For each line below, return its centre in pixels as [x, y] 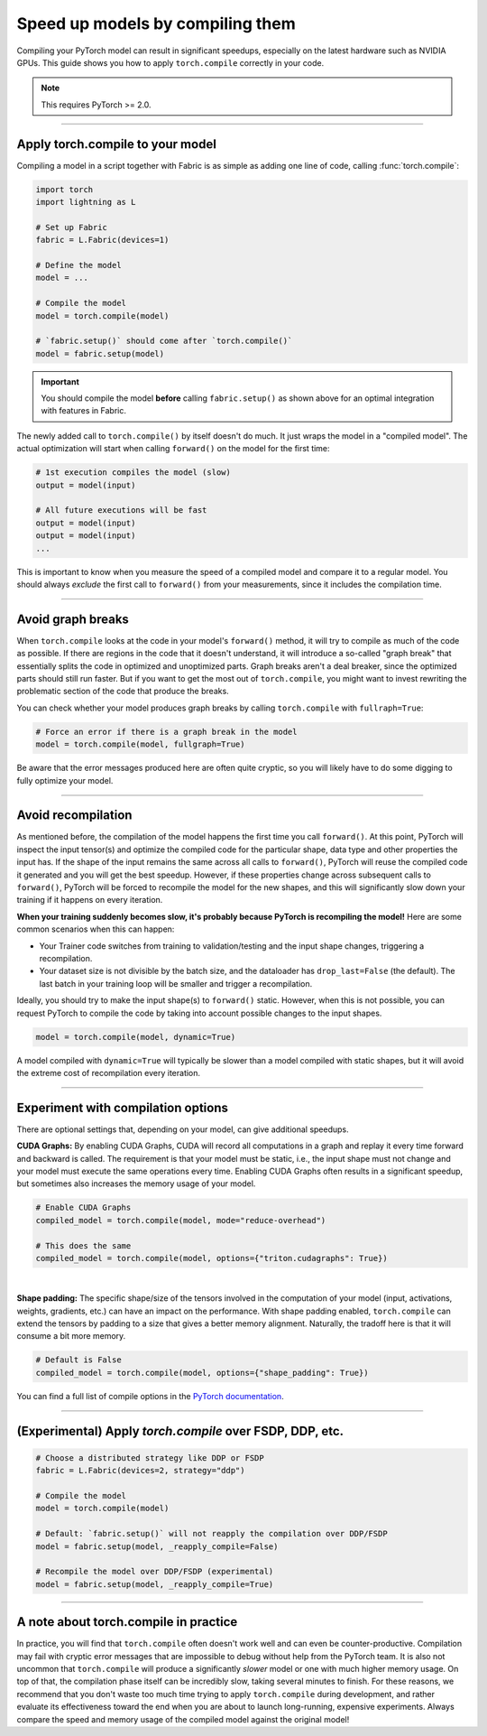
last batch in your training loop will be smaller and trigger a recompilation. [176, 983]
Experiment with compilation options [123, 1107]
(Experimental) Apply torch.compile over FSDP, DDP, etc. [180, 1431]
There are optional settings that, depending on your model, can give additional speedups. [183, 1129]
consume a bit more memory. [71, 1336]
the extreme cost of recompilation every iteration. [109, 1072]
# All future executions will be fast [121, 511]
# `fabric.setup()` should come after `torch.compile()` [164, 341]
